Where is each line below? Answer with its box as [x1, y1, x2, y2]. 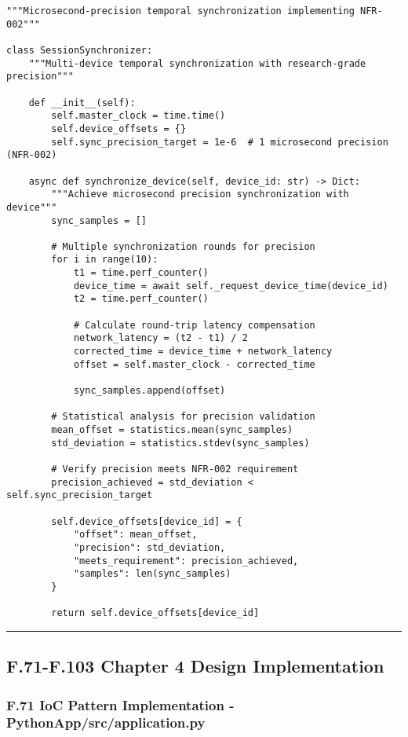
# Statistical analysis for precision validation [51, 411, 315, 423]
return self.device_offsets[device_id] [51, 607, 260, 619]
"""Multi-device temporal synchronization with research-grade [28, 57, 366, 69]
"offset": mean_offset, [73, 529, 198, 541]
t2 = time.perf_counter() [73, 293, 209, 305]
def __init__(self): [28, 97, 136, 108]
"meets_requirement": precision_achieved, [73, 555, 299, 566]
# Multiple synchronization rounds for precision [51, 240, 315, 252]
